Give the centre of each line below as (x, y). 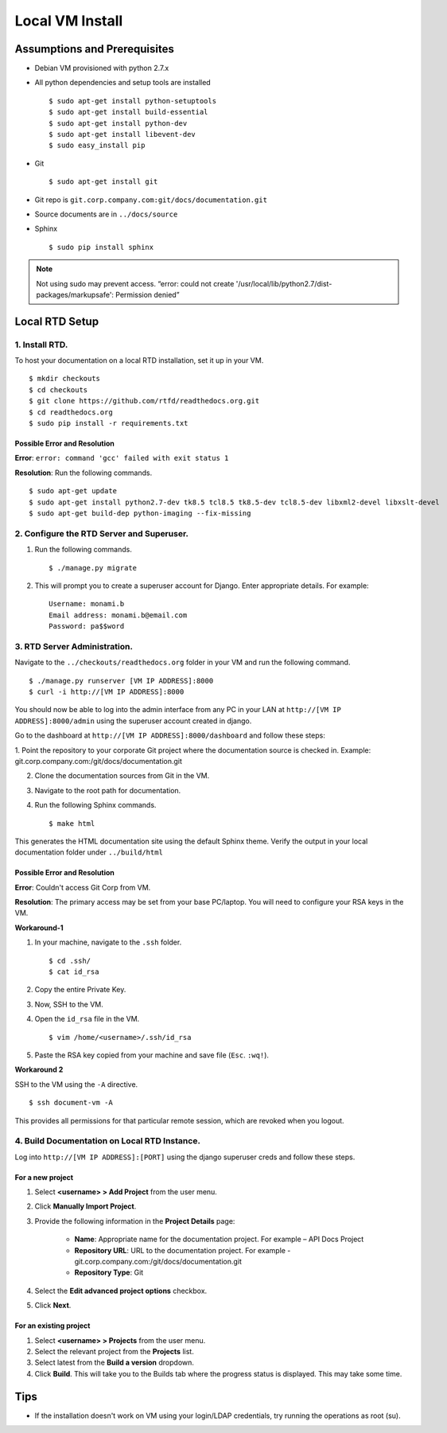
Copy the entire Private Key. (80, 990)
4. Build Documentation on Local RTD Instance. (107, 1141)
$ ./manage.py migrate (93, 568)
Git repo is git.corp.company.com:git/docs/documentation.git (151, 200)
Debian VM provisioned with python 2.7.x (102, 68)
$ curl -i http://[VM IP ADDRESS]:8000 (107, 692)
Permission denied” (148, 294)
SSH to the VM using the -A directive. (76, 1084)
